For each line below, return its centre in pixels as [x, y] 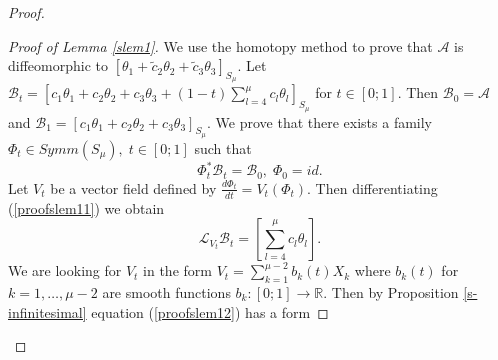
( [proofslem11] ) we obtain [86, 207]
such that [223, 147]
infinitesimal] [47, 311]
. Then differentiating [372, 187]
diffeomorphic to [58, 65]
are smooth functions [166, 291]
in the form [177, 270]
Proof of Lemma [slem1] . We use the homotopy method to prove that [220, 45]
